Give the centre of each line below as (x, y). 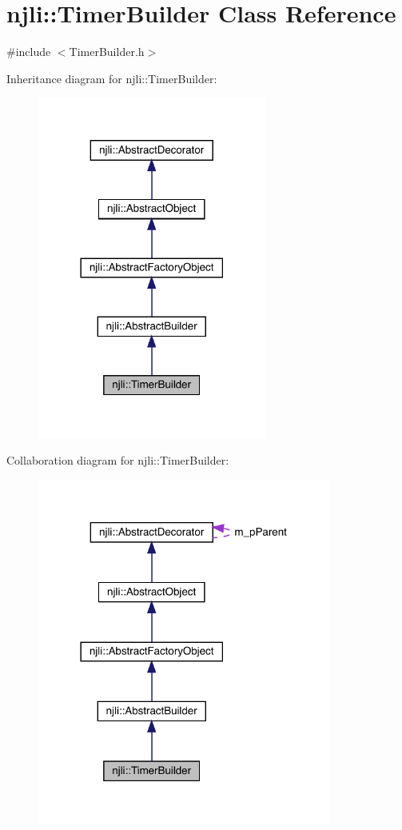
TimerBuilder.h (107, 52)
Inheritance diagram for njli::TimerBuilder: (112, 78)
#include (29, 52)
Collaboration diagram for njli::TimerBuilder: (118, 460)
